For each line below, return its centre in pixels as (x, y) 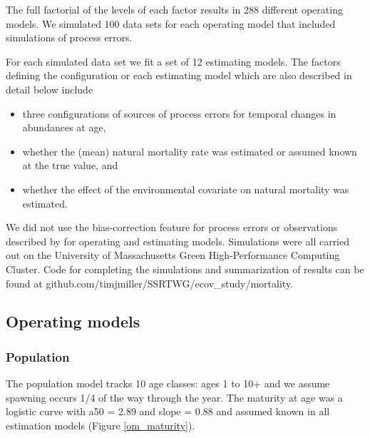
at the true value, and (70, 165)
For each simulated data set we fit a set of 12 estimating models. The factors (173, 61)
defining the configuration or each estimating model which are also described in (179, 75)
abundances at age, (64, 127)
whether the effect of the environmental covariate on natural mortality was (186, 189)
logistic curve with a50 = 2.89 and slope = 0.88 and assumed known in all (168, 411)
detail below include (50, 89)
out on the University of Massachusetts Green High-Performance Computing (173, 255)
